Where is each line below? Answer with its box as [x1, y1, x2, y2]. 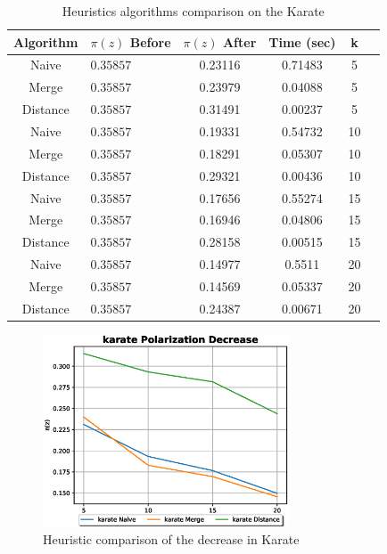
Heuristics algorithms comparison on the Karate [62, 2, 325, 20]
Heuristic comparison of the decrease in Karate [43, 530, 300, 549]
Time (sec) [268, 32, 336, 51]
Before [129, 32, 171, 51]
